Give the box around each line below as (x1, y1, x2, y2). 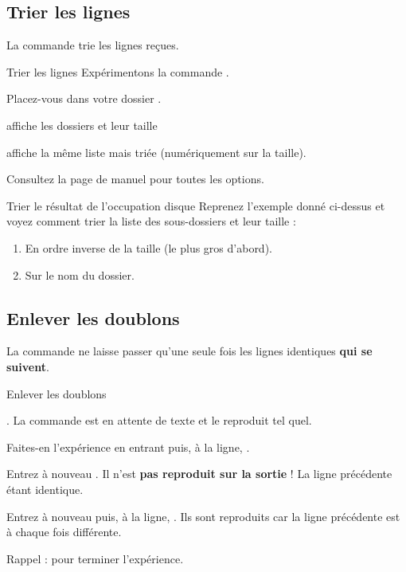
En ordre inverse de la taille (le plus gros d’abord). (25, 239, 272, 256)
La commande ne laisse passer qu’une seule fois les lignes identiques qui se (6, 343, 373, 359)
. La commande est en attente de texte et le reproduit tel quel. (6, 412, 312, 429)
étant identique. (6, 480, 84, 497)
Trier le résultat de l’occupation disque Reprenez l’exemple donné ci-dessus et (6, 197, 385, 214)
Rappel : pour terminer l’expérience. (6, 550, 184, 566)
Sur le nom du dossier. (25, 266, 135, 283)
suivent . (6, 358, 49, 374)
